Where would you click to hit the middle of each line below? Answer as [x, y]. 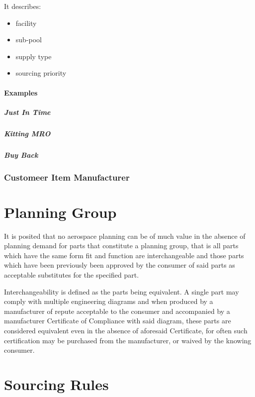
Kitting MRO [27, 133]
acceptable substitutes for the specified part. [72, 275]
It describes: [23, 6]
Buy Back [21, 154]
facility [26, 23]
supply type [34, 56]
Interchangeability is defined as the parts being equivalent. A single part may [122, 291]
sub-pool [29, 40]
